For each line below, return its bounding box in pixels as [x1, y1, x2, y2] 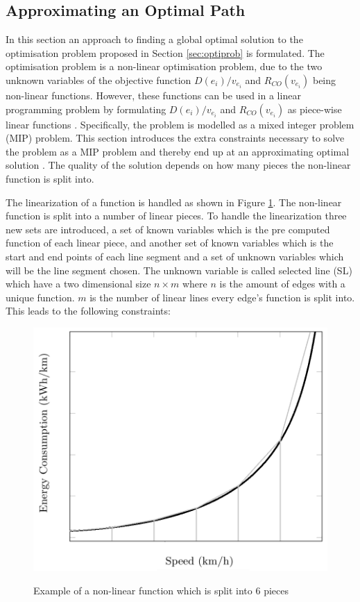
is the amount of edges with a [219, 276, 345, 291]
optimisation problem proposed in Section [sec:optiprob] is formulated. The [6, 45, 325, 60]
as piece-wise [287, 101, 342, 116]
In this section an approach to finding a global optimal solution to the [6, 32, 303, 47]
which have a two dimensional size [6, 276, 151, 291]
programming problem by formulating [6, 101, 166, 116]
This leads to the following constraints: [6, 303, 171, 318]
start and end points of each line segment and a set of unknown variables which [6, 249, 344, 263]
